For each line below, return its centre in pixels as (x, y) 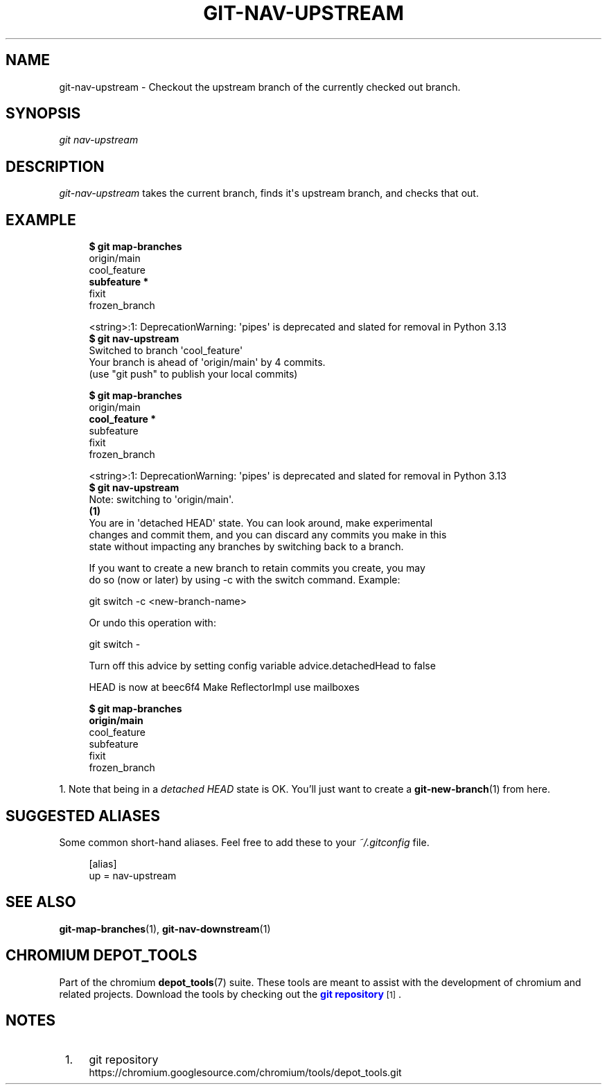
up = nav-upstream (133, 875)
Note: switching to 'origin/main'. (161, 500)
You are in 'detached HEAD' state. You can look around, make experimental (261, 523)
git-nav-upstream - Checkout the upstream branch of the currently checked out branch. (260, 87)
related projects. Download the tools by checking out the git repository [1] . (230, 994)
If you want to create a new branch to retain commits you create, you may (257, 568)
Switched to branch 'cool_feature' (166, 351)
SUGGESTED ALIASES (83, 816)
